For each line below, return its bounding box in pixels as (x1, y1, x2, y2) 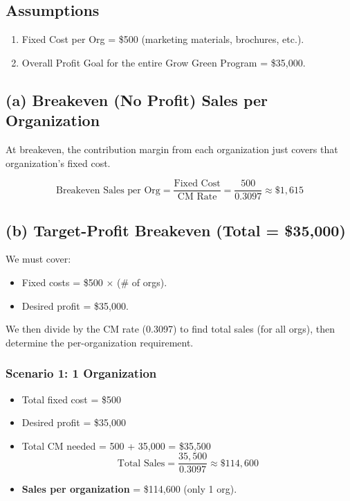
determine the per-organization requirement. (6, 335, 194, 349)
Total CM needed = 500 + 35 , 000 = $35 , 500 (21, 438, 211, 452)
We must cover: (6, 252, 71, 266)
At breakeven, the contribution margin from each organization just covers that (6, 141, 338, 156)
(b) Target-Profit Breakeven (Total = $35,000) (6, 219, 346, 240)
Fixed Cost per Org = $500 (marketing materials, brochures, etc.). (21, 32, 304, 46)
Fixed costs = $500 (21, 275, 103, 290)
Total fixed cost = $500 (21, 392, 121, 406)
